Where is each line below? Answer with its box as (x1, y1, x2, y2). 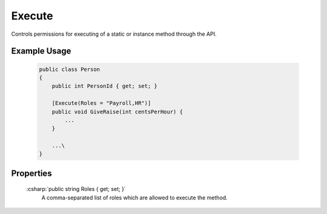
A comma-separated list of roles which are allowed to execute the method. (41, 194, 228, 201)
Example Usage (11, 46, 71, 56)
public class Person (39, 65, 100, 73)
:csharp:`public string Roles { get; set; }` (26, 186, 127, 193)
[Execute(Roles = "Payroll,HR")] (51, 100, 151, 107)
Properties (11, 168, 52, 178)
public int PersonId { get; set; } (51, 82, 157, 90)
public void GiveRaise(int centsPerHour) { (51, 108, 183, 115)
